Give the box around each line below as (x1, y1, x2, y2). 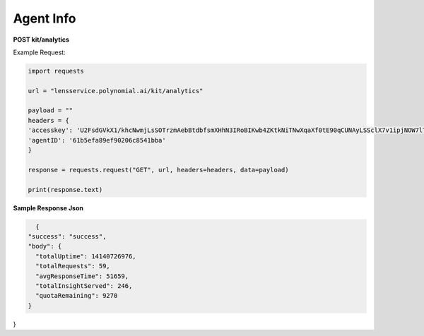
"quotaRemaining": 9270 (35, 292, 118, 300)
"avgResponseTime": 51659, (35, 272, 129, 280)
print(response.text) (28, 186, 103, 193)
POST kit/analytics (13, 35, 70, 44)
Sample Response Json (13, 203, 84, 212)
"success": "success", (28, 232, 107, 240)
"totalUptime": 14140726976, (35, 252, 137, 260)
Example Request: (13, 48, 66, 56)
